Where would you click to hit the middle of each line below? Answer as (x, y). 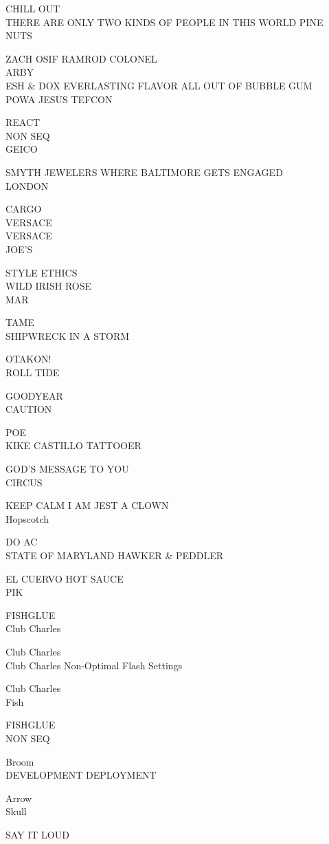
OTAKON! (29, 359)
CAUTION (29, 409)
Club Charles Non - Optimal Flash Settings (94, 665)
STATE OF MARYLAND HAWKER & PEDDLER (114, 555)
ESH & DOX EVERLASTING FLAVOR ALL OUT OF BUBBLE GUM (159, 85)
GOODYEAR (34, 395)
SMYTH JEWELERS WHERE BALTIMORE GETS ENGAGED (144, 172)
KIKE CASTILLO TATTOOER (73, 445)
